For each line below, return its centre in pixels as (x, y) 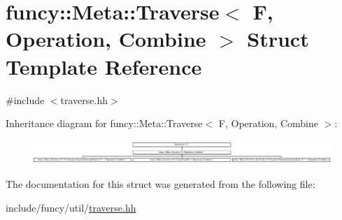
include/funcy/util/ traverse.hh (71, 207)
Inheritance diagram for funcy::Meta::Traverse (104, 123)
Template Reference (104, 66)
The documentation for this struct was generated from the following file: (161, 184)
